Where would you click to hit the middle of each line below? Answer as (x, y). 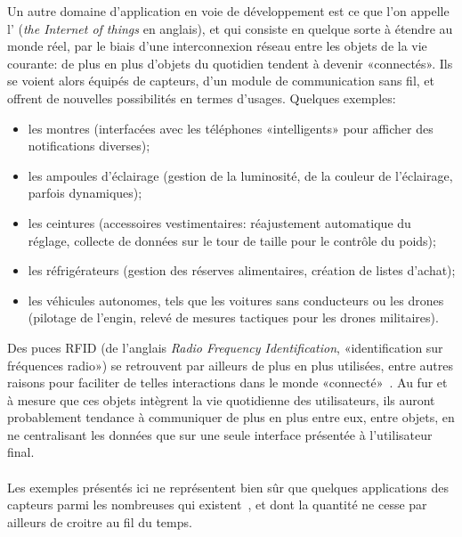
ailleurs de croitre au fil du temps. (100, 521)
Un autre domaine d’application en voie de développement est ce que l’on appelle (228, 11)
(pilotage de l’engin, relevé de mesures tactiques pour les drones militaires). (233, 317)
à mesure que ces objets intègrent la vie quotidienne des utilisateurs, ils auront (221, 399)
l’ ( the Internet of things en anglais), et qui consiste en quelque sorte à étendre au (230, 28)
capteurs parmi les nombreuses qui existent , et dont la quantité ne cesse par (217, 504)
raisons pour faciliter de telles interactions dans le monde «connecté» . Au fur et (227, 382)
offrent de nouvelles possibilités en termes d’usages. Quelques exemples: (202, 98)
